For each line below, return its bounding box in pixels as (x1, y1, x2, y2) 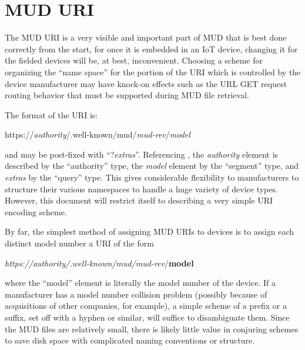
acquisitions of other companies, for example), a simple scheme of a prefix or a (5, 299, 287, 312)
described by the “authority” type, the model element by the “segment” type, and (5, 159, 299, 172)
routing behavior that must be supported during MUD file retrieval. (5, 89, 249, 101)
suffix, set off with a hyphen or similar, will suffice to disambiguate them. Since (5, 311, 290, 323)
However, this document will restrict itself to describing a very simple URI (5, 194, 273, 206)
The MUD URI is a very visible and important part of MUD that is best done (5, 31, 287, 44)
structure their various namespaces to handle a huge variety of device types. (5, 182, 278, 195)
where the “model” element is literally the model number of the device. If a (5, 276, 276, 289)
